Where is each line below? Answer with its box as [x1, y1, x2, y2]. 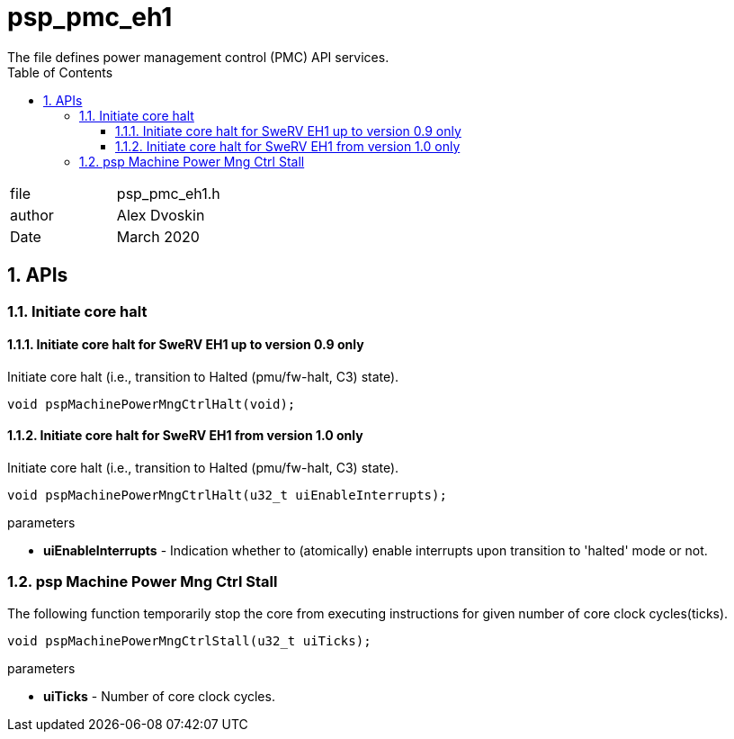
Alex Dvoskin [116, 205, 205, 224]
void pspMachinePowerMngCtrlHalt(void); [7, 396, 296, 411]
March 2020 [116, 227, 200, 246]
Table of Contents [7, 64, 113, 80]
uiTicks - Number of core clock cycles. [43, 688, 275, 704]
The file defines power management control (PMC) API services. [7, 49, 389, 65]
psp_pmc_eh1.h [116, 184, 220, 203]
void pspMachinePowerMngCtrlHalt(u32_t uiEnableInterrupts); [7, 488, 447, 503]
